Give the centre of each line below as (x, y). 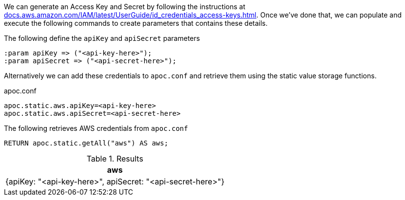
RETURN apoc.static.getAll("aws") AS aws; (86, 143)
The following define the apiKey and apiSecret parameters (102, 38)
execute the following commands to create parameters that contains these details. (136, 23)
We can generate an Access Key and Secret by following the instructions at (125, 7)
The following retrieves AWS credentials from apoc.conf (96, 128)
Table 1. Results (115, 159)
